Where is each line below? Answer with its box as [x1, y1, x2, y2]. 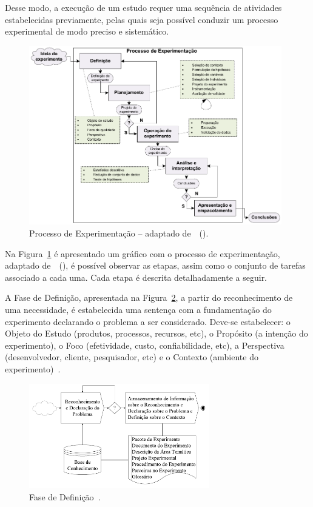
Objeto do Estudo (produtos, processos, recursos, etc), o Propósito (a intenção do [5, 327, 308, 340]
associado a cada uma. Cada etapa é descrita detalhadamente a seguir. [5, 270, 268, 283]
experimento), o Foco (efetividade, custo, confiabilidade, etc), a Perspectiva [5, 338, 284, 351]
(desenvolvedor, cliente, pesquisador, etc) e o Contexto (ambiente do [5, 351, 258, 363]
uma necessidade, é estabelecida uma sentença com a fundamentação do [5, 303, 272, 315]
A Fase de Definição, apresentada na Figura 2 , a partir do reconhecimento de [5, 291, 293, 304]
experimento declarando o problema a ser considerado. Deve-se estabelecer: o [5, 315, 291, 327]
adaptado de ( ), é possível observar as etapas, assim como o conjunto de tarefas [5, 259, 306, 272]
